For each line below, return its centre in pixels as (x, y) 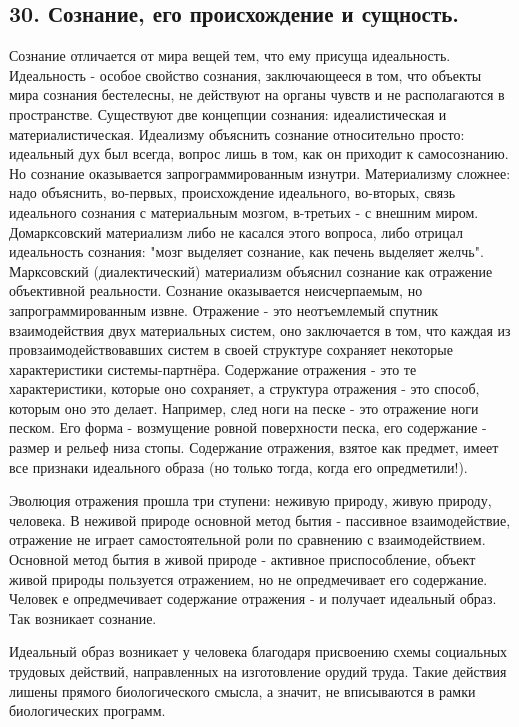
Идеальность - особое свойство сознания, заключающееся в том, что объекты (245, 74)
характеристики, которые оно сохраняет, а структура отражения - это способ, (244, 388)
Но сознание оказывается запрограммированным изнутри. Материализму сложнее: (260, 172)
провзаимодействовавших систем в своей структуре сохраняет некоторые (231, 349)
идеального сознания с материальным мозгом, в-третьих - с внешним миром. (244, 211)
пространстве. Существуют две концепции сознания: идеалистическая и (228, 113)
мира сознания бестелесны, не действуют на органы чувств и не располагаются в (257, 94)
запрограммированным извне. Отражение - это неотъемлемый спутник (223, 309)
